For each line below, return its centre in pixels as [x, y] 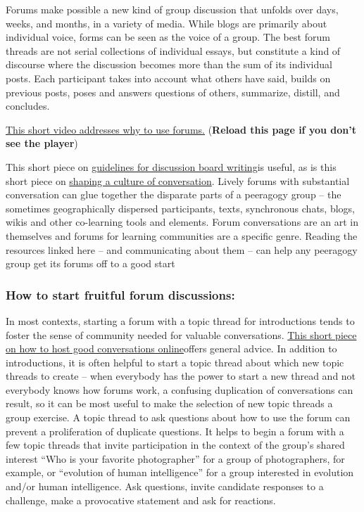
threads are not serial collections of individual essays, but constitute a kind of [173, 50]
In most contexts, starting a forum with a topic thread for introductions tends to [180, 320]
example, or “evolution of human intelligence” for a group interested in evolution [180, 472]
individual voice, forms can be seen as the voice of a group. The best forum [168, 37]
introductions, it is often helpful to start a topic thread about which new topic [175, 362]
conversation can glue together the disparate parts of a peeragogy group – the [174, 194]
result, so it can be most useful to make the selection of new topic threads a [169, 403]
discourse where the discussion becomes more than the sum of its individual [169, 64]
